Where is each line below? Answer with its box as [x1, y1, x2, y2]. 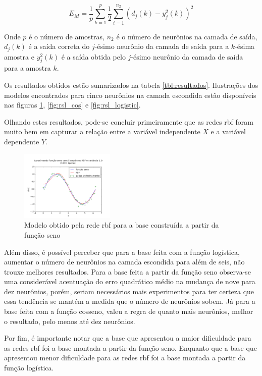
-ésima [235, 41, 255, 51]
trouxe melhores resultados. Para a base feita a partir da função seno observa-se [4, 266, 251, 277]
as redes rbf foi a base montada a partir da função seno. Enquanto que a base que [4, 342, 257, 353]
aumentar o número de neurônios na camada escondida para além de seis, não [4, 256, 245, 267]
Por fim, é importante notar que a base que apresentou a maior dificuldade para [4, 333, 251, 343]
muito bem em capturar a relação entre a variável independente [4, 126, 200, 137]
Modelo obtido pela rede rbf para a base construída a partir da [24, 220, 219, 230]
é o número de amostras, [29, 31, 104, 41]
